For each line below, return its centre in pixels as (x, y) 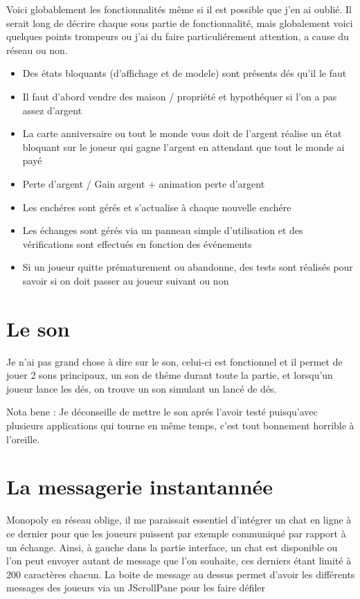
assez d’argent (52, 110)
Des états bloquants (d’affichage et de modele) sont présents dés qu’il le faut (184, 73)
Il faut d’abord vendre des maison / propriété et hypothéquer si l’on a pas (180, 96)
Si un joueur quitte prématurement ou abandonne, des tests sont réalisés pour (188, 267)
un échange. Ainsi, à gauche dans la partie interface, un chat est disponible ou (172, 547)
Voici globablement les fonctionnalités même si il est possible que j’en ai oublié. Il (179, 9)
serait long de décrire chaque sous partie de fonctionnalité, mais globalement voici (180, 23)
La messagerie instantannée (140, 486)
